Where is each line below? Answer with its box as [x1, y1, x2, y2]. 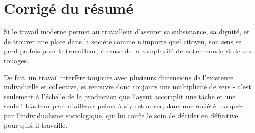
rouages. [4, 55, 28, 65]
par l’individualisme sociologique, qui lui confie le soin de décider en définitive [4, 110, 238, 120]
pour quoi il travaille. [4, 120, 68, 130]
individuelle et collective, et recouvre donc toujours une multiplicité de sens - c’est [4, 81, 251, 92]
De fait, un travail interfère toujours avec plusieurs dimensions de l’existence [4, 72, 234, 82]
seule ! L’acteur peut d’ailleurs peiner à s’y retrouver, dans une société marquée [4, 101, 244, 111]
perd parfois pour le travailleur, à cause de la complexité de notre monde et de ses [4, 46, 251, 56]
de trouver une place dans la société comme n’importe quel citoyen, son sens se [4, 36, 242, 46]
